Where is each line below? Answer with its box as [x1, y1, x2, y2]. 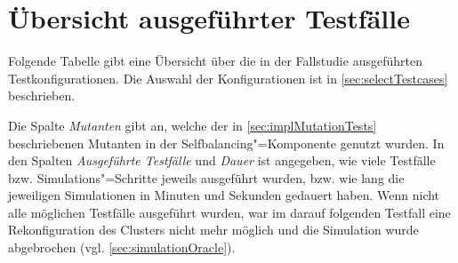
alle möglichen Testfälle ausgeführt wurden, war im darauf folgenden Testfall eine [8, 203, 451, 221]
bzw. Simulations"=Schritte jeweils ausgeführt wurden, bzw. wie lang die [8, 168, 405, 187]
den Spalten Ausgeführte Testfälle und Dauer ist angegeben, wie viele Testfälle [8, 151, 436, 170]
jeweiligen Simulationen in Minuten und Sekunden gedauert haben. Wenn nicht [8, 186, 440, 204]
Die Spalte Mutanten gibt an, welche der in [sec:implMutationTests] [8, 116, 377, 134]
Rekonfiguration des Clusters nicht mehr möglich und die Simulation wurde [8, 220, 419, 239]
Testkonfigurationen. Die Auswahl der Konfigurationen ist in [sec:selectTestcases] [8, 68, 448, 87]
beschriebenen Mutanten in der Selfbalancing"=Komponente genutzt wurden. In [8, 133, 445, 152]
